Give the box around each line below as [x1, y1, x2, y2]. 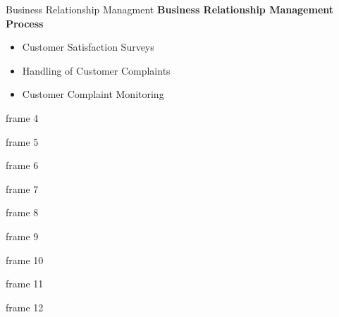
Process [6, 15, 44, 30]
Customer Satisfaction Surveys [22, 39, 154, 54]
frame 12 [6, 299, 44, 314]
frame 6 [6, 158, 39, 173]
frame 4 [6, 110, 39, 125]
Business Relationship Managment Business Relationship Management [6, 2, 334, 16]
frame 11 [6, 276, 44, 291]
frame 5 [6, 134, 39, 149]
